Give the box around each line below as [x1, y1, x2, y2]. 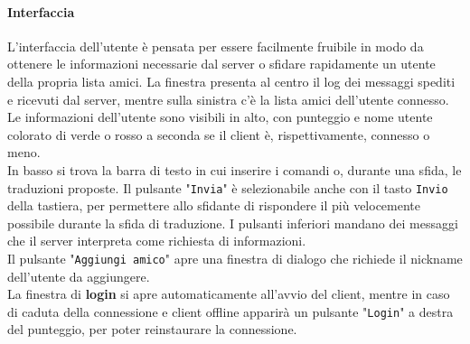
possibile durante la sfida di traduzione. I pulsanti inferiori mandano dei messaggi [7, 213, 458, 232]
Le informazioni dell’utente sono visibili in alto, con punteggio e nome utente [7, 107, 433, 126]
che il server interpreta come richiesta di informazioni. [7, 231, 306, 250]
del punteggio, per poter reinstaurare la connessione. [7, 320, 297, 339]
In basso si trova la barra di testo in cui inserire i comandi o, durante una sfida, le [7, 160, 462, 179]
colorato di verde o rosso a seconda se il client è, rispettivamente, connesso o [7, 125, 430, 144]
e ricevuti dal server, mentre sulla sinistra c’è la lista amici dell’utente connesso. [7, 89, 449, 108]
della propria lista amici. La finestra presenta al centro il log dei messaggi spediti [7, 71, 456, 90]
